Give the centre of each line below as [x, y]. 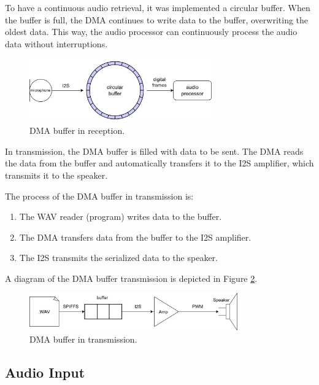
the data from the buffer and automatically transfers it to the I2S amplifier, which [159, 163]
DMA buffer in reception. [77, 130]
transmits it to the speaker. [56, 175]
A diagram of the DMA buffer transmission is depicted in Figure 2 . [131, 278]
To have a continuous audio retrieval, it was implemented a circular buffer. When [158, 7]
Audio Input [45, 372]
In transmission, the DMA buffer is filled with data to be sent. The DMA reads [154, 151]
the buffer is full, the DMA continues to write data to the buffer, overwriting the [157, 19]
